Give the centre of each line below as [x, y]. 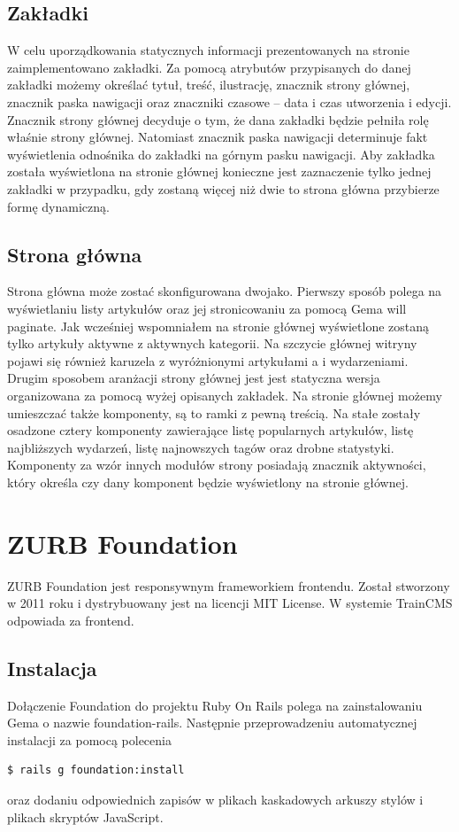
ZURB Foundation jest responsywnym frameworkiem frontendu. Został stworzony [229, 585]
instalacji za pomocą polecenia [89, 739]
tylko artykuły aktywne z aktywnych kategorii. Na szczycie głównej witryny [212, 343]
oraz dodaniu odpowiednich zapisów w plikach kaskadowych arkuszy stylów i [215, 799]
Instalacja [52, 668]
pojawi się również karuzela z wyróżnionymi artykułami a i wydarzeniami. [208, 360]
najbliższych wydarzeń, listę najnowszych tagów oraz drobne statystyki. [201, 447]
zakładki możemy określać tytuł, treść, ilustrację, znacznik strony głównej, [209, 85]
